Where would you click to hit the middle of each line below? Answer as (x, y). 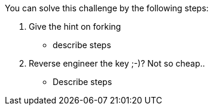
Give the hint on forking (75, 26)
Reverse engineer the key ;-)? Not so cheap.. (117, 63)
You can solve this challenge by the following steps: (107, 8)
